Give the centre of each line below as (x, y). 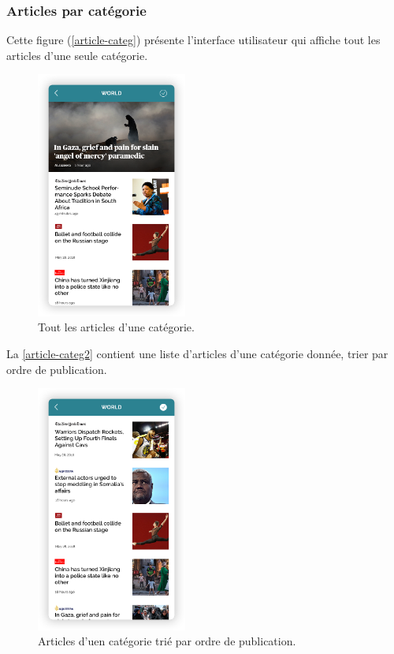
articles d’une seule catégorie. (77, 55)
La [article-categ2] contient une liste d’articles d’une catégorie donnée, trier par (197, 354)
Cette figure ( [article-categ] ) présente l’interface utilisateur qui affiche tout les (193, 40)
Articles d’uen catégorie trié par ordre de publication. (167, 641)
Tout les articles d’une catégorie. (116, 327)
